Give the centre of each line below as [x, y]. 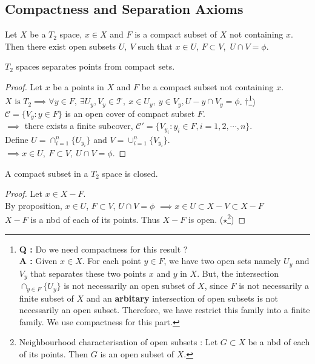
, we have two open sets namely [222, 261]
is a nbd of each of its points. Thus [95, 219]
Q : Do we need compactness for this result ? [103, 249]
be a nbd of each [279, 342]
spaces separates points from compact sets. [95, 66]
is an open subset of [137, 353]
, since [216, 286]
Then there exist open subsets [61, 46]
